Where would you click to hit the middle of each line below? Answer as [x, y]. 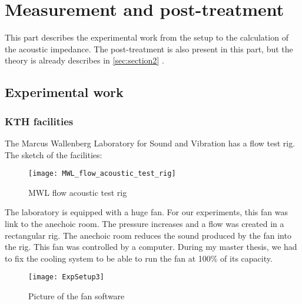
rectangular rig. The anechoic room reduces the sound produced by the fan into [148, 235]
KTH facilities [39, 121]
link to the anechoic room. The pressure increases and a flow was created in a [145, 223]
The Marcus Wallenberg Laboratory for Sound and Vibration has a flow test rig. [150, 143]
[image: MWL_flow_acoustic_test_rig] [102, 174]
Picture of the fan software [77, 295]
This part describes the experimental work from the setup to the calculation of [147, 37]
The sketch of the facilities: [54, 154]
